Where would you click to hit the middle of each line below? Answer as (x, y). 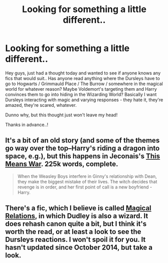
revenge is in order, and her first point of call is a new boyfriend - (85, 187)
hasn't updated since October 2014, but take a (79, 248)
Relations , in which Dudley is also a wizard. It (77, 216)
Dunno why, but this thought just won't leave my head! (61, 115)
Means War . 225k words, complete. (62, 164)
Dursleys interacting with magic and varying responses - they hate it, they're (84, 100)
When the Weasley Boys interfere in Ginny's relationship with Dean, (87, 176)
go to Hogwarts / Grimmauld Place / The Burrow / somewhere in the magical (84, 84)
